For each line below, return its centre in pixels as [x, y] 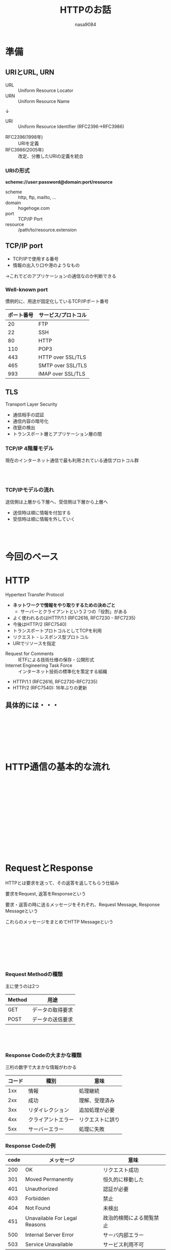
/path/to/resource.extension [47, 230]
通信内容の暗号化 [31, 421]
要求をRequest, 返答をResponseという [46, 894]
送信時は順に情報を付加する [42, 513]
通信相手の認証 [28, 415]
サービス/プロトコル [63, 315]
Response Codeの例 [31, 1146]
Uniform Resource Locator [46, 90]
